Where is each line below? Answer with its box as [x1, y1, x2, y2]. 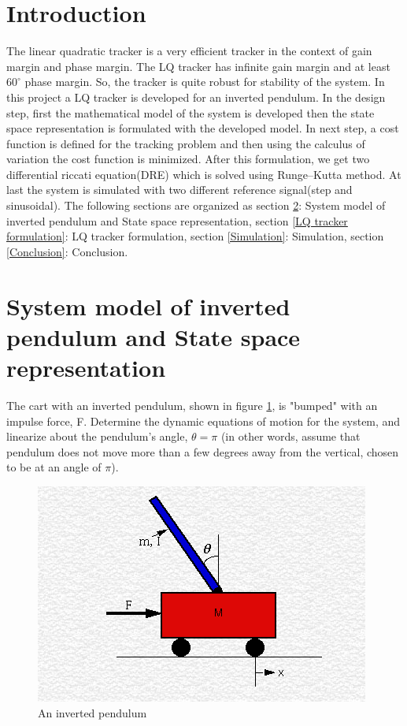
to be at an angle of [6, 459, 102, 475]
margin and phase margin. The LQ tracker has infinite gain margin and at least [6, 58, 390, 74]
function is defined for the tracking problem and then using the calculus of [6, 135, 365, 151]
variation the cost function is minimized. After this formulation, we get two [6, 151, 370, 167]
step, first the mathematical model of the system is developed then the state [6, 104, 375, 121]
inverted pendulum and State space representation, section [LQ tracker [6, 212, 348, 229]
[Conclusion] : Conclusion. [6, 243, 128, 259]
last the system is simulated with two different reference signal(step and [6, 181, 353, 198]
